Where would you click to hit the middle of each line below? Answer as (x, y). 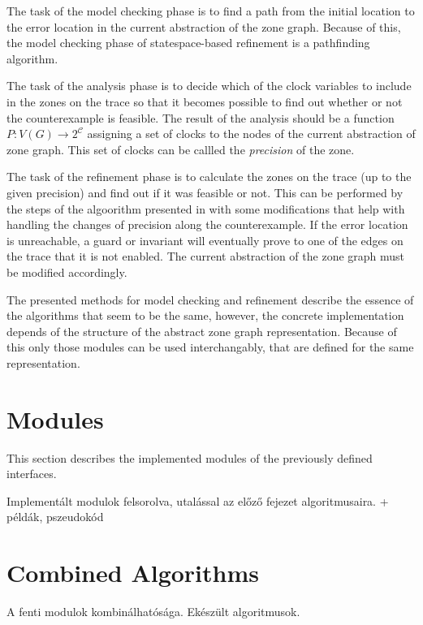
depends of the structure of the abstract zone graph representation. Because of (202, 331)
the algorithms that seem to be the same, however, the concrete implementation (205, 315)
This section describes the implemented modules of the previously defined (190, 457)
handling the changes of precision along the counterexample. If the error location (207, 224)
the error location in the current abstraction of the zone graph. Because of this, (204, 26)
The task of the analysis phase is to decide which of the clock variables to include (209, 86)
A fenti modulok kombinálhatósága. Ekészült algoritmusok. (153, 612)
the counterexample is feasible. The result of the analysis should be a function (201, 117)
